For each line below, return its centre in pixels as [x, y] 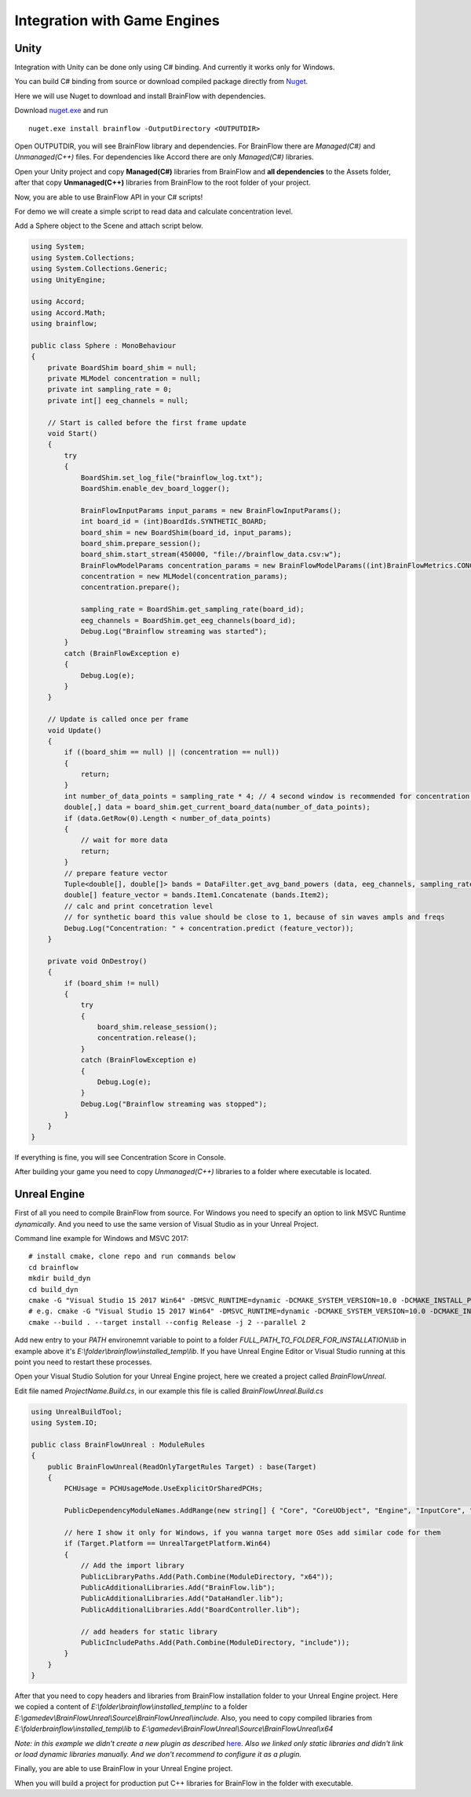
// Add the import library [132, 1566]
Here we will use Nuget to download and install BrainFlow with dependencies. [140, 96]
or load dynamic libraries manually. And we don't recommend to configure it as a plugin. [158, 1755]
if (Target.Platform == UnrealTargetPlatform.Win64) [168, 1544]
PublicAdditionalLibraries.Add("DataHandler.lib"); [182, 1599]
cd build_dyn [53, 1289]
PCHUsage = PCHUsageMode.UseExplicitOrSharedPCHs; [163, 1489]
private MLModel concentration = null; [124, 379]
